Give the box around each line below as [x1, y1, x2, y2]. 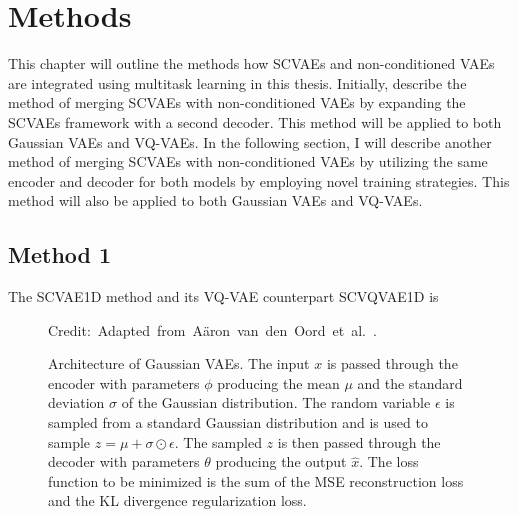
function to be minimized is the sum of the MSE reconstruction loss [48, 470, 464, 491]
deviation [48, 392, 105, 413]
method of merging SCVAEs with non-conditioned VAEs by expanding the [8, 92, 466, 113]
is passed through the [326, 353, 458, 374]
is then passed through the [277, 431, 441, 452]
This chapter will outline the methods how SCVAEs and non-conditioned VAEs [8, 53, 495, 74]
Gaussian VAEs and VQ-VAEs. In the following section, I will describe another [8, 131, 492, 152]
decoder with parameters [48, 451, 200, 472]
